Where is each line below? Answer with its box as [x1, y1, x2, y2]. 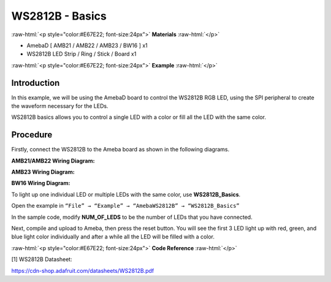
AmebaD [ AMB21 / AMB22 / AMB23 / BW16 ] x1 [26, 42, 148, 49]
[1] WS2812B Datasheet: [11, 256, 73, 263]
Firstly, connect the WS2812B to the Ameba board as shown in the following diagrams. [11, 146, 230, 153]
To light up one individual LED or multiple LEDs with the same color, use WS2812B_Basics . [11, 191, 241, 198]
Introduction [11, 77, 60, 88]
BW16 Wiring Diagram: [11, 180, 70, 187]
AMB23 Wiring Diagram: [11, 169, 75, 176]
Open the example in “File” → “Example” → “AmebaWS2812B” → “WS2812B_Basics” [11, 202, 240, 210]
